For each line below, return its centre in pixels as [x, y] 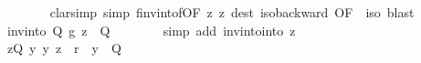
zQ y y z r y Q [64, 48]
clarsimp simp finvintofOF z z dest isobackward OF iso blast [232, 12]
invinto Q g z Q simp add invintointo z [151, 30]
